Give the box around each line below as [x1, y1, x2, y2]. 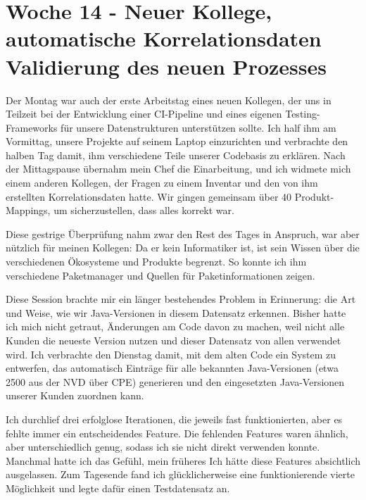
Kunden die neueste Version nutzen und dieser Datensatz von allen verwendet [6, 333, 341, 347]
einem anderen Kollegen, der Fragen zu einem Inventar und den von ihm [6, 175, 318, 190]
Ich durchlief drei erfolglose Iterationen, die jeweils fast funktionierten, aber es [6, 411, 343, 426]
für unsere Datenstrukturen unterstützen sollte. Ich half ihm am [61, 120, 336, 135]
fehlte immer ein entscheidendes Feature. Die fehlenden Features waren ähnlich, [6, 425, 348, 440]
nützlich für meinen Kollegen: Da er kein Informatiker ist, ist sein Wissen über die [6, 240, 360, 255]
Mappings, [6, 203, 51, 218]
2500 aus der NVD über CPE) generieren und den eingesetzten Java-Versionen [6, 374, 345, 389]
